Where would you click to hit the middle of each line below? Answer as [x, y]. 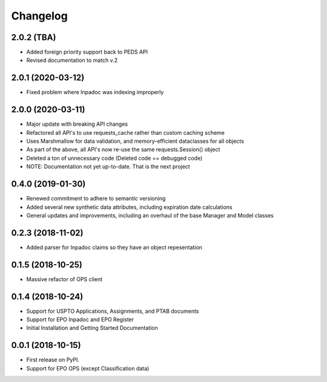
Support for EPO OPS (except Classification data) [88, 368]
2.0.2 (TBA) [34, 37]
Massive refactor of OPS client [64, 279]
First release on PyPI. [53, 360]
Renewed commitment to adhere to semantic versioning [96, 199]
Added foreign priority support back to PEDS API [87, 52]
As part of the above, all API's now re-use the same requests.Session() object [123, 149]
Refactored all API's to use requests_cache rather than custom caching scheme [126, 132]
